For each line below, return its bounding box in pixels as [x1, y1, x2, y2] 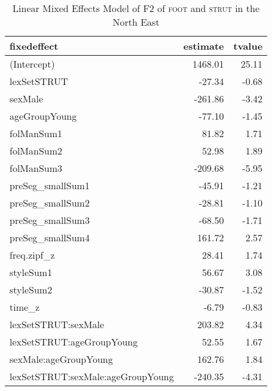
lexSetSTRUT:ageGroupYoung [10, 335, 138, 348]
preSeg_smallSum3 [10, 213, 90, 227]
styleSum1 [10, 265, 53, 279]
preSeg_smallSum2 [10, 196, 90, 210]
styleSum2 [10, 283, 53, 296]
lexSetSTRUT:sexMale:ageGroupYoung [10, 369, 174, 383]
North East [112, 15, 160, 29]
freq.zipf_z [10, 248, 55, 262]
